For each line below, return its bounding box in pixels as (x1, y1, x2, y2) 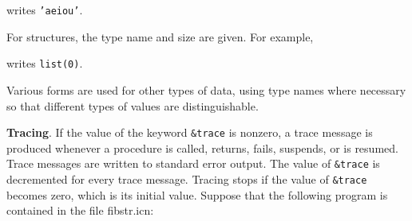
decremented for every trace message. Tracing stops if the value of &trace (6, 171, 367, 187)
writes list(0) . (6, 55, 83, 72)
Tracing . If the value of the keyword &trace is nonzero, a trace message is (6, 124, 373, 141)
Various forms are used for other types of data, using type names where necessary (6, 81, 406, 98)
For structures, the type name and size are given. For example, (6, 28, 314, 45)
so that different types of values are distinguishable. (6, 97, 259, 114)
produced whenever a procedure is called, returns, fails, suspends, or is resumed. (6, 139, 398, 156)
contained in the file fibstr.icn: (6, 202, 154, 219)
